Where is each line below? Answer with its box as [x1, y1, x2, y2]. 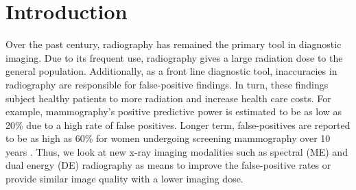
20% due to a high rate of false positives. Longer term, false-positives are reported [5, 117, 351, 132]
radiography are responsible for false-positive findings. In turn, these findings [5, 77, 329, 91]
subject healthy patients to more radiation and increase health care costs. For [5, 91, 331, 105]
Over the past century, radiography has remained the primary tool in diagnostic [5, 37, 342, 51]
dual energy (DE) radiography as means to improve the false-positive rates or [5, 158, 331, 172]
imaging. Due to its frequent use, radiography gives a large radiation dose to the [5, 50, 343, 64]
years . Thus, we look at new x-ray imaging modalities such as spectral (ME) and [5, 144, 348, 158]
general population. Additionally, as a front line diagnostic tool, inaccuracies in [5, 64, 337, 78]
